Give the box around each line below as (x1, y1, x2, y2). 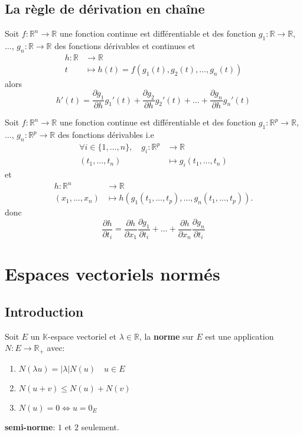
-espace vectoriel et (48, 330, 116, 342)
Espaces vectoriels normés (5, 262, 220, 286)
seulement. (81, 420, 119, 433)
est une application (205, 330, 274, 342)
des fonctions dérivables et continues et (54, 40, 196, 51)
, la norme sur (139, 330, 194, 342)
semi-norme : (5, 420, 56, 433)
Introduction (5, 302, 84, 320)
